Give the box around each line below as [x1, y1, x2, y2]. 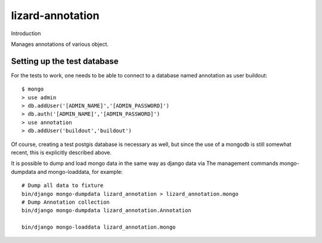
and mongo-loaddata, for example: [37, 168, 123, 175]
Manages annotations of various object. [11, 40, 109, 48]
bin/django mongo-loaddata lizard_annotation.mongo [21, 224, 176, 230]
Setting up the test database [11, 56, 119, 66]
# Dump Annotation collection [21, 198, 110, 205]
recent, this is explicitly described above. [11, 149, 112, 156]
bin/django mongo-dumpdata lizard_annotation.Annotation [21, 207, 192, 214]
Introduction [11, 30, 41, 37]
